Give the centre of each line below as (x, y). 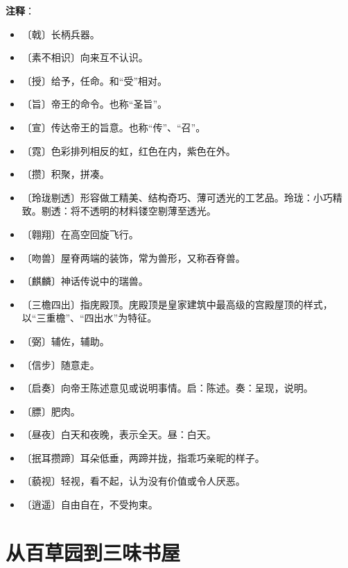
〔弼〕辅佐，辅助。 (66, 341)
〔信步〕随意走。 (61, 364)
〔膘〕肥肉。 (51, 411)
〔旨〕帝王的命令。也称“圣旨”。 (95, 104)
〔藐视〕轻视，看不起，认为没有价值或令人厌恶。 (133, 481)
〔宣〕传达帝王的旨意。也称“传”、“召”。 (114, 127)
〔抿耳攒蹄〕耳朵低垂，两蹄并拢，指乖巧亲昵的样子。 (143, 457)
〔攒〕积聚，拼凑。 (66, 174)
